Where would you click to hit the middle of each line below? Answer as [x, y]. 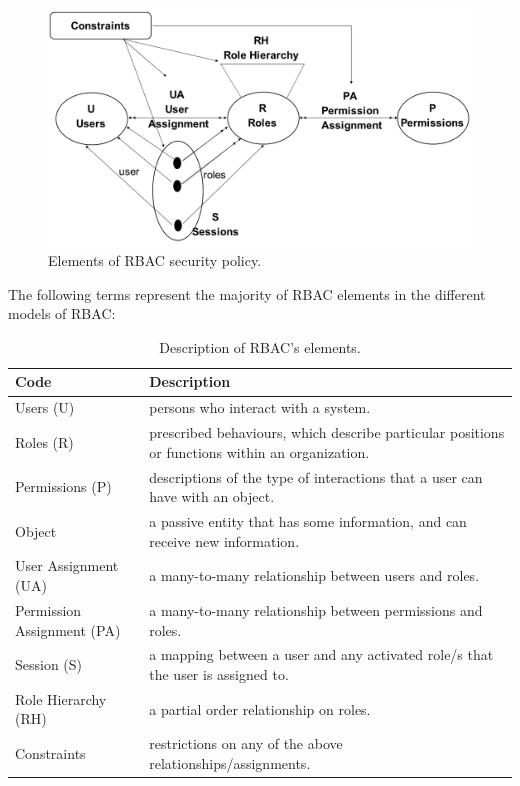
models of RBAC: [62, 313]
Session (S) [49, 664]
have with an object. [212, 496]
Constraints [50, 753]
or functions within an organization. [259, 451]
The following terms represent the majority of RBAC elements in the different [247, 293]
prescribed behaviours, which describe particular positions [327, 432]
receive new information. [224, 540]
